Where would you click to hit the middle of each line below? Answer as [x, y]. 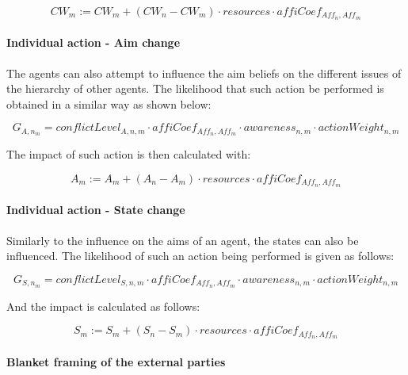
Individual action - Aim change [93, 42]
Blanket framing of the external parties [116, 361]
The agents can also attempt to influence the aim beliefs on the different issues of [204, 73]
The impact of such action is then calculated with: [129, 154]
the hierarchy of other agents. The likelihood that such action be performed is [195, 88]
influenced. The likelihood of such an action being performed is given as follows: [200, 256]
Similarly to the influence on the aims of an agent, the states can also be [183, 240]
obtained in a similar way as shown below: [109, 103]
